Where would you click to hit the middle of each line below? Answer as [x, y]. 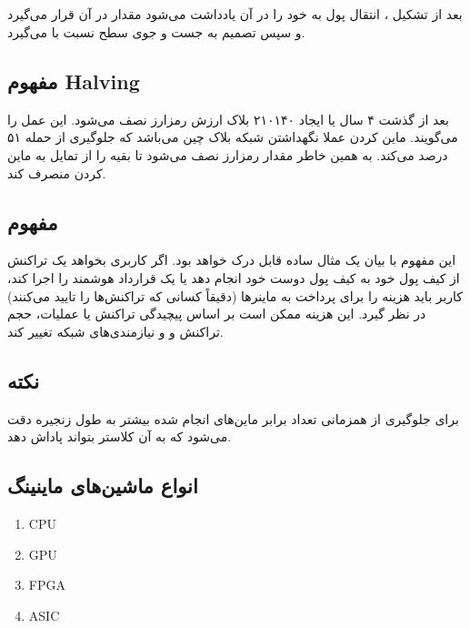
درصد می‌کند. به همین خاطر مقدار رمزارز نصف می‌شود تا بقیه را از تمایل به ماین [228, 154]
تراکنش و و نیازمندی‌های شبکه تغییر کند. [115, 331]
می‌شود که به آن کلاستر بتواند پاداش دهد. [120, 436]
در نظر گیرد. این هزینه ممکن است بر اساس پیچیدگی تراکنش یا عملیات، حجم [217, 314]
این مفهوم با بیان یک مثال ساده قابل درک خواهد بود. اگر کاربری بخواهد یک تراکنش [232, 260]
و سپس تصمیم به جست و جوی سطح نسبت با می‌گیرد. [156, 31]
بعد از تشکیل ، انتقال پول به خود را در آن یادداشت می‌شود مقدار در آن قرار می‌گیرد [235, 14]
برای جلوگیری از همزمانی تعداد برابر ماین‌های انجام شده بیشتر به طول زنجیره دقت [233, 418]
